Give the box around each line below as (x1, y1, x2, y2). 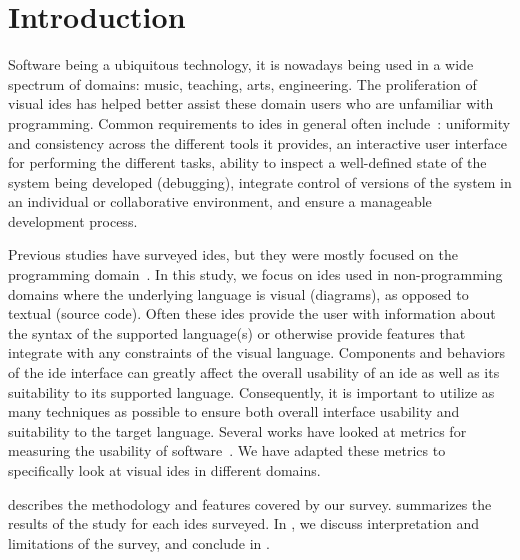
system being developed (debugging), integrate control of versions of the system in (8, 171, 512, 192)
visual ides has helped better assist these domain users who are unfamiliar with (8, 93, 494, 114)
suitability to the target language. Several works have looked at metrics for (8, 420, 467, 441)
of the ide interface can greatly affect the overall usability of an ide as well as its (8, 362, 500, 383)
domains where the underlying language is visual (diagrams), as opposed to (8, 283, 469, 304)
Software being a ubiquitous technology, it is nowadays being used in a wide (8, 54, 474, 75)
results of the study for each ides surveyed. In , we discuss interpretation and (8, 513, 479, 534)
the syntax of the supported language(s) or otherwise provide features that (8, 322, 466, 343)
